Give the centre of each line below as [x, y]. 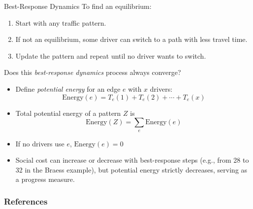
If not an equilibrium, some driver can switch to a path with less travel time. [131, 39]
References [26, 201]
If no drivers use [40, 143]
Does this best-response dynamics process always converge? [93, 72]
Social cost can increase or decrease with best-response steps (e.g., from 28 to [132, 160]
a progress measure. [45, 179]
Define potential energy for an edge [68, 88]
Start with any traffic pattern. [61, 22]
